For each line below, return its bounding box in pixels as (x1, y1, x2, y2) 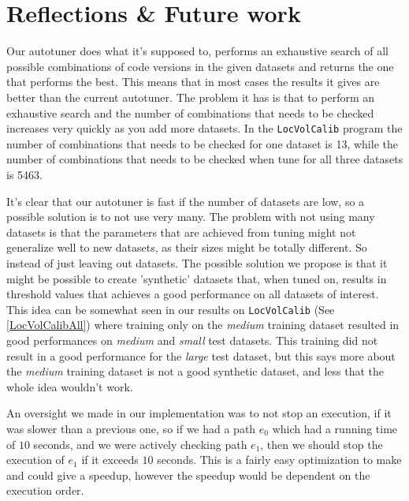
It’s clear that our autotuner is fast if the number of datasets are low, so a (6, 193, 365, 209)
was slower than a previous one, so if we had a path (6, 420, 256, 436)
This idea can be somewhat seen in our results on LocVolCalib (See (6, 301, 335, 317)
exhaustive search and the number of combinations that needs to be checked (6, 104, 374, 121)
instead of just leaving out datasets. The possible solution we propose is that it (6, 254, 388, 271)
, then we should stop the (260, 436, 383, 452)
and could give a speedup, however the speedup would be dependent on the (6, 466, 370, 483)
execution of (6, 451, 65, 468)
